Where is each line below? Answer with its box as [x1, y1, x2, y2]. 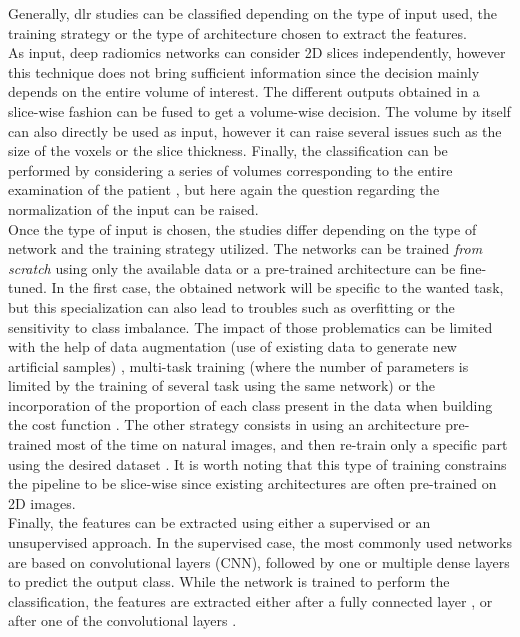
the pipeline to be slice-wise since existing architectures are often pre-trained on [8, 473, 497, 494]
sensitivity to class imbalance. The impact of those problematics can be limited [8, 316, 493, 337]
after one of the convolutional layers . [8, 610, 237, 631]
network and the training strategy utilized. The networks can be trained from [8, 238, 483, 259]
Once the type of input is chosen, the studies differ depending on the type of [8, 218, 477, 239]
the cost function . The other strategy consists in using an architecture [8, 414, 441, 435]
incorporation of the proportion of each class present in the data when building [8, 394, 493, 415]
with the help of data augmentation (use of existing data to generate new [8, 336, 457, 357]
